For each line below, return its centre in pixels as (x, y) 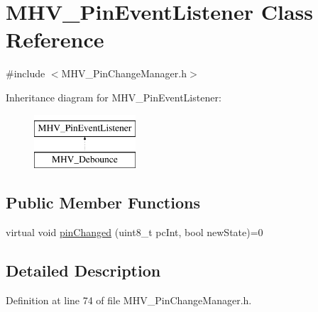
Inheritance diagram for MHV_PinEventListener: (114, 97)
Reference (55, 39)
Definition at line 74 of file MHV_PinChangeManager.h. (129, 300)
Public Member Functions (103, 202)
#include (26, 73)
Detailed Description (83, 270)
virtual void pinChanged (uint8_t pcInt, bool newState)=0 (135, 232)
